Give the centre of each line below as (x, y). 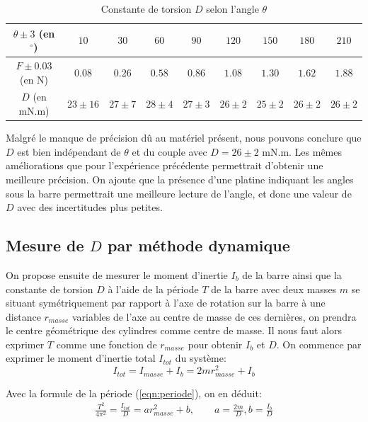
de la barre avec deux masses (274, 289)
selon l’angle (232, 8)
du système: (201, 358)
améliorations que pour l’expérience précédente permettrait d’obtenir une (165, 165)
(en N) (34, 79)
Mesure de (45, 245)
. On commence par (319, 344)
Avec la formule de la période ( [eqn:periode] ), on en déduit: (134, 393)
